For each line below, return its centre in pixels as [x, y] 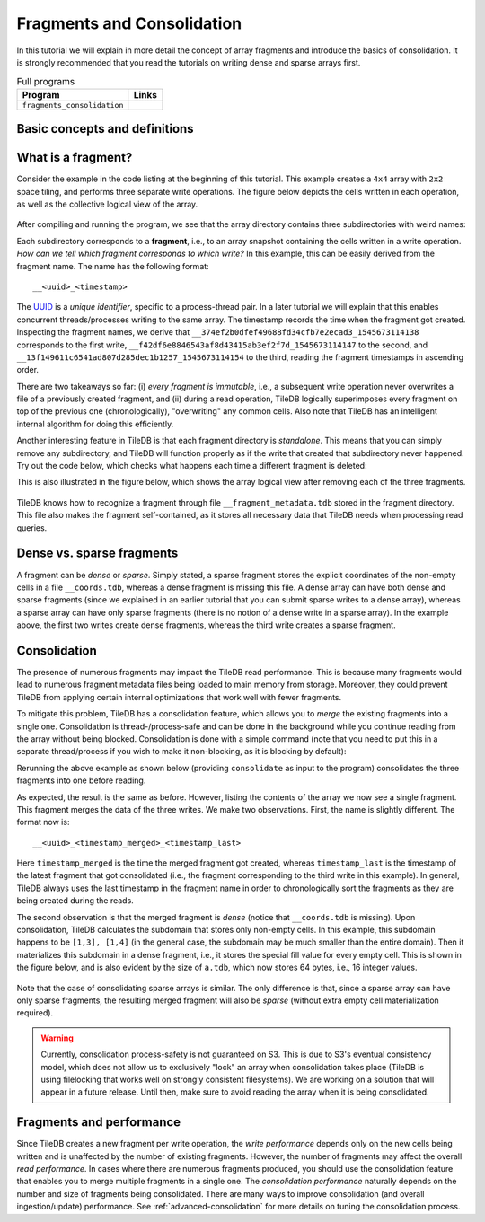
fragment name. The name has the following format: [113, 266]
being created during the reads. [75, 901]
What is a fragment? [75, 158]
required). [35, 1013]
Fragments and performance [99, 1122]
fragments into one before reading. [81, 780]
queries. [32, 527]
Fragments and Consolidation [129, 23]
